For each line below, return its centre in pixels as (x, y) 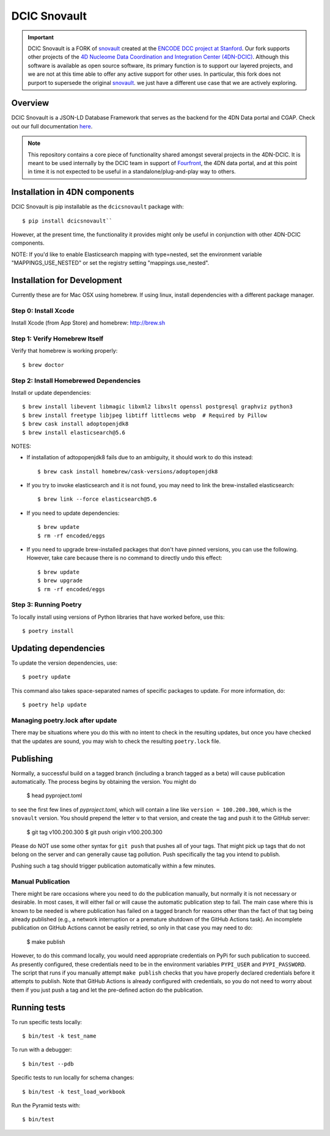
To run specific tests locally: (47, 1022)
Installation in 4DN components (73, 192)
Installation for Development (67, 280)
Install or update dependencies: (51, 393)
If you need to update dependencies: (73, 513)
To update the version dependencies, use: (64, 663)
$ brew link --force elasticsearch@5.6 (97, 499)
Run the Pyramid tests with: (46, 1105)
